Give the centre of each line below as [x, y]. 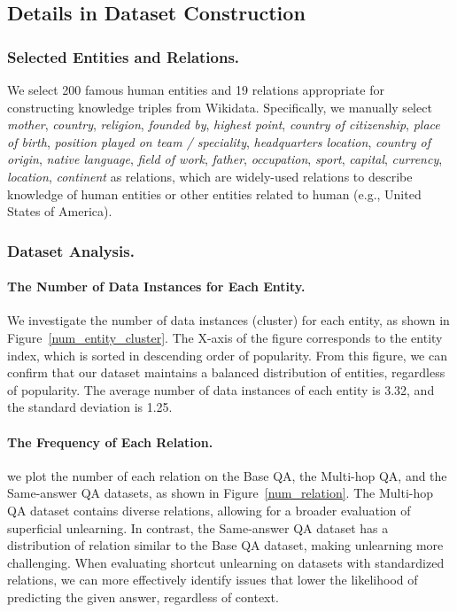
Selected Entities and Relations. [124, 56]
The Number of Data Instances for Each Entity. [156, 287]
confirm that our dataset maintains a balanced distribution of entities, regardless [226, 372]
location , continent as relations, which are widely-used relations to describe [210, 176]
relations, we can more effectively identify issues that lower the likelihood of [213, 580]
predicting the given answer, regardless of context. [143, 597]
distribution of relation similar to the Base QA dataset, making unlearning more [225, 545]
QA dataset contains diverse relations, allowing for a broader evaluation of [209, 510]
